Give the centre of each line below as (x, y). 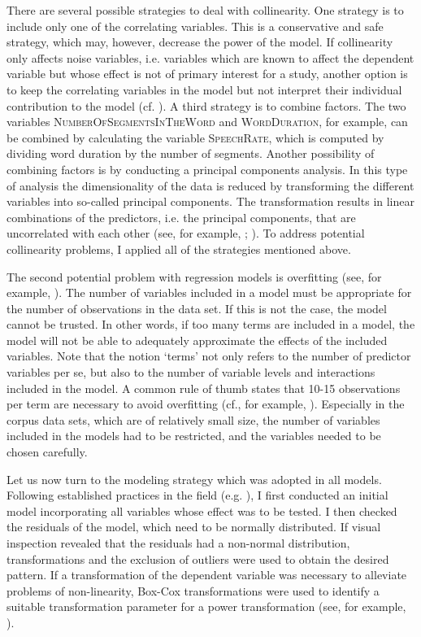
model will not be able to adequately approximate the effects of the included (197, 340)
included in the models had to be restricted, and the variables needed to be (194, 436)
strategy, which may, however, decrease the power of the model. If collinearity (200, 42)
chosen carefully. (47, 452)
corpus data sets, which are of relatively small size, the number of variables (193, 419)
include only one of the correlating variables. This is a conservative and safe (195, 26)
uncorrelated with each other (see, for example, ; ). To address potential (186, 233)
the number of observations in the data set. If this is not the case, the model (197, 308)
